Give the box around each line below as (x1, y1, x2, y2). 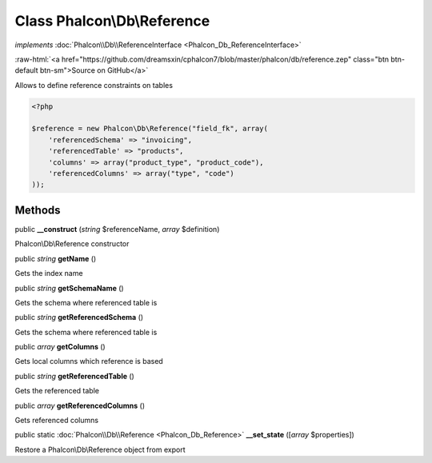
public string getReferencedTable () (14, 371, 135, 381)
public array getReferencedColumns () (14, 401, 146, 410)
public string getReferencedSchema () (14, 313, 144, 322)
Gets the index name (14, 269, 83, 278)
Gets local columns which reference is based (14, 357, 163, 366)
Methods (14, 203, 61, 217)
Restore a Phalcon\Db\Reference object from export (14, 445, 186, 454)
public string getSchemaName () (14, 283, 124, 293)
